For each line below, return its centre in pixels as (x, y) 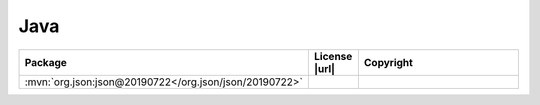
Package (45, 62)
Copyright (388, 62)
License (333, 56)
